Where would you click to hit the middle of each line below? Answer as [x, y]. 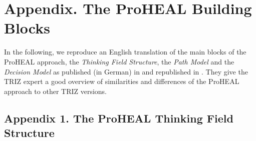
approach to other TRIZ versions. [56, 91]
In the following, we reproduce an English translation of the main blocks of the [125, 52]
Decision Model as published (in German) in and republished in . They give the [126, 71]
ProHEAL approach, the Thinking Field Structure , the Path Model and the [119, 61]
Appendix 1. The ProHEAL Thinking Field [119, 118]
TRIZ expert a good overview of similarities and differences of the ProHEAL [122, 81]
